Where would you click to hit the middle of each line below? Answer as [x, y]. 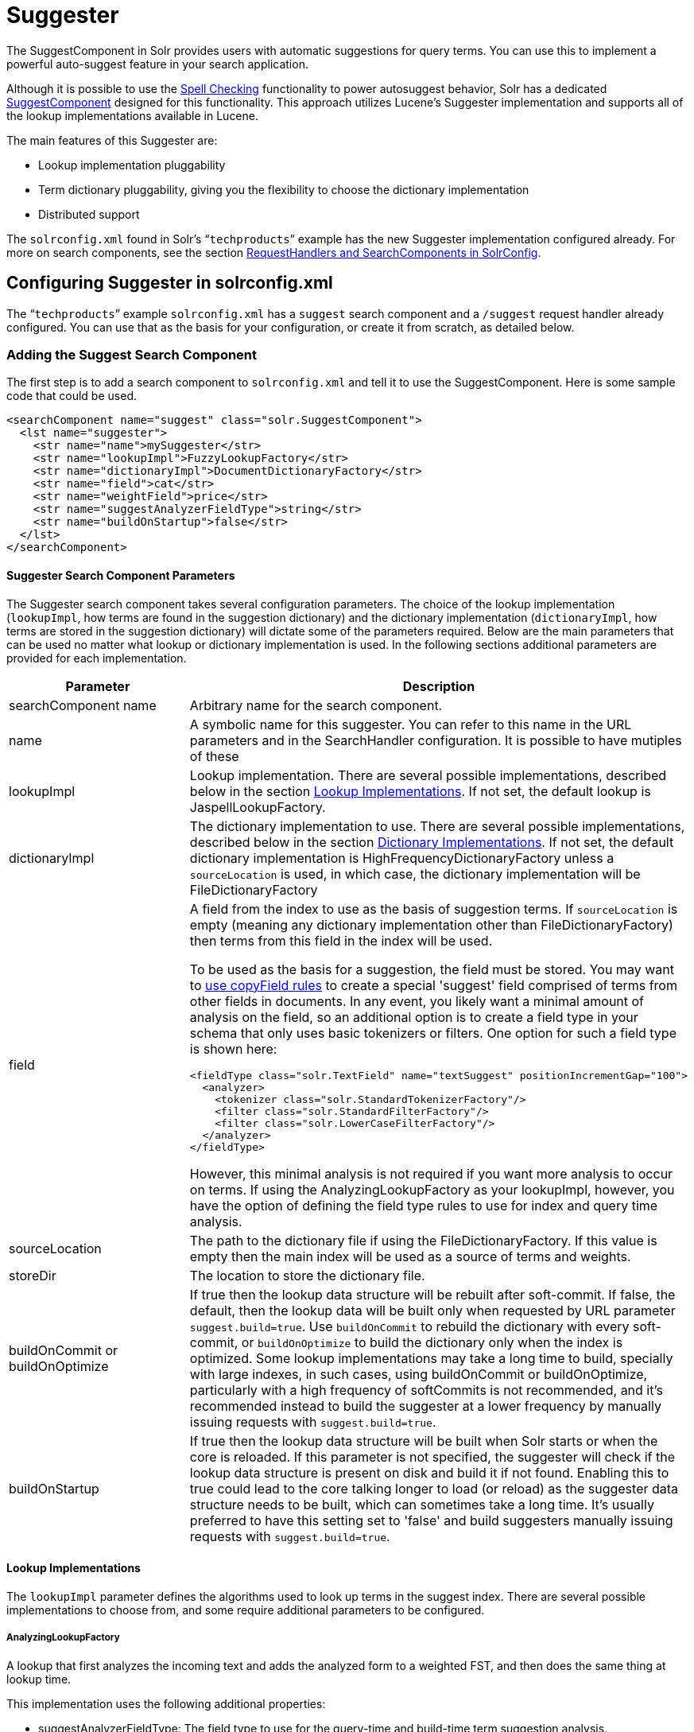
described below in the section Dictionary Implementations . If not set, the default [432, 842]
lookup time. [39, 1679]
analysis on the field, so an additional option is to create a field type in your [414, 1017]
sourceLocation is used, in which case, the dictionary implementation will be [415, 874]
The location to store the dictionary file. [307, 1275]
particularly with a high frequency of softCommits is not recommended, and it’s [426, 1390]
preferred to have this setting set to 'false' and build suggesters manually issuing [431, 1520]
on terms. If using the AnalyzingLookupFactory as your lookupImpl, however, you [432, 1189]
